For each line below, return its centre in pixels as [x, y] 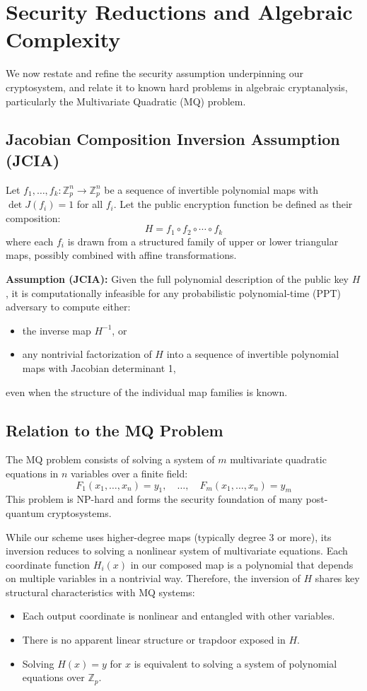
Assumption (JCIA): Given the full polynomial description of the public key [177, 278]
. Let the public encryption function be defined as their [233, 204]
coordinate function [48, 564]
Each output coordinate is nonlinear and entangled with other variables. [179, 616]
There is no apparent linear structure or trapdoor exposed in [154, 640]
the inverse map [57, 330]
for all [90, 204]
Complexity [63, 39]
